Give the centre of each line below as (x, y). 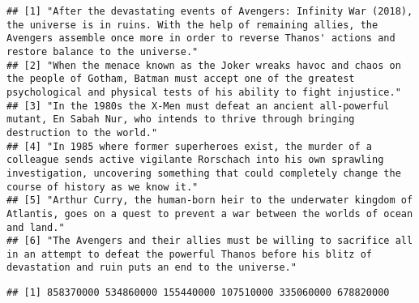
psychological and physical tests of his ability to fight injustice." (204, 92)
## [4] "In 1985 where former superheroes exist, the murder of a (190, 146)
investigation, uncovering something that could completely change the (204, 173)
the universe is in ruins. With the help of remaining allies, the (192, 25)
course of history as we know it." (103, 187)
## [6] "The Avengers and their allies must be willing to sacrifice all (210, 241)
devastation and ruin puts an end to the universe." (152, 268)
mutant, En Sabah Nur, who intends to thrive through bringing (181, 119)
